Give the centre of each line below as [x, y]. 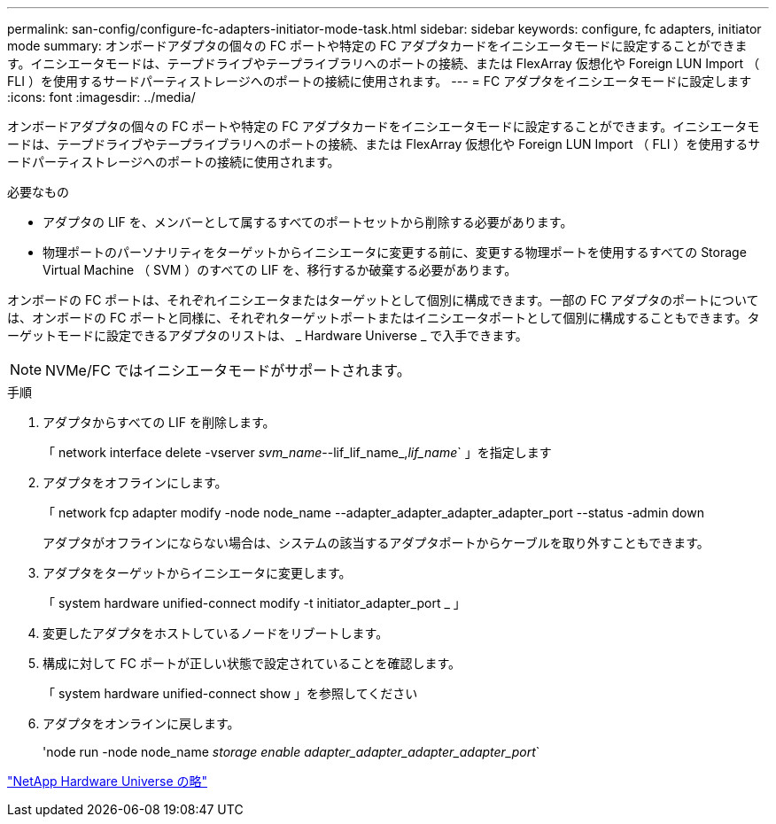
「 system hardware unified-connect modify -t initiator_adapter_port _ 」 [254, 603]
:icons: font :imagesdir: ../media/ [101, 97]
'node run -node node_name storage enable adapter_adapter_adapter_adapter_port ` [291, 752]
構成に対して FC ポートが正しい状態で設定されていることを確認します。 [252, 663]
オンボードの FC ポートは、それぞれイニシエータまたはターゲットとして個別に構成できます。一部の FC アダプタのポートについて [383, 300]
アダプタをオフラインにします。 [135, 482]
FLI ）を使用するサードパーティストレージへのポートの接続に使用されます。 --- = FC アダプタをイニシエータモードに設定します [380, 81]
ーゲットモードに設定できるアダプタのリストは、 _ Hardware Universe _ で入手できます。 [268, 335]
